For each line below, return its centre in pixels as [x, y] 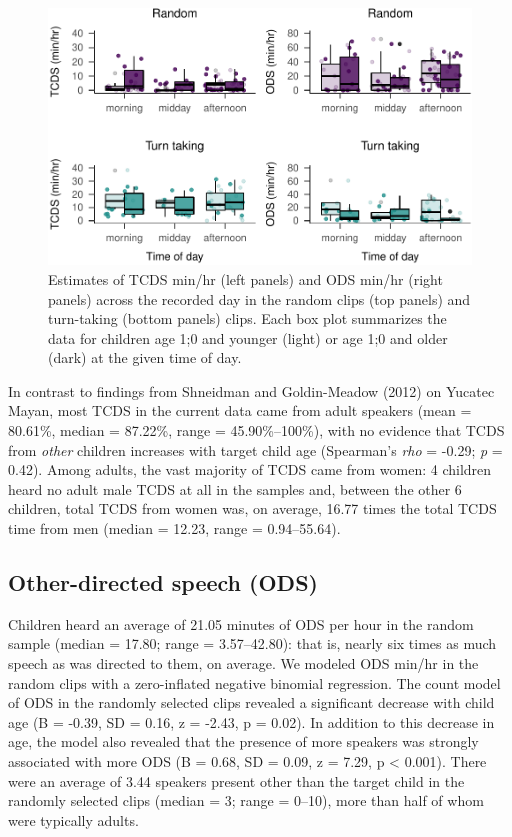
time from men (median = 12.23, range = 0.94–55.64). [174, 528]
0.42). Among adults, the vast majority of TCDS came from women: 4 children [250, 469]
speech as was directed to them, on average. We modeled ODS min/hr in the [243, 663]
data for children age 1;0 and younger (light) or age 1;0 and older [248, 337]
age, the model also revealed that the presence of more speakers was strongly [243, 741]
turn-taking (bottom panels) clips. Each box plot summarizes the [247, 318]
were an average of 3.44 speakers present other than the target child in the [236, 780]
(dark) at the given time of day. [145, 357]
